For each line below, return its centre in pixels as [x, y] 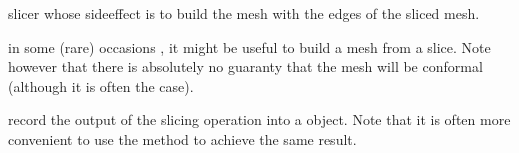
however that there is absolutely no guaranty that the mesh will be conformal [245, 66]
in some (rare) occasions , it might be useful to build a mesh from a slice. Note [249, 46]
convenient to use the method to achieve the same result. [182, 138]
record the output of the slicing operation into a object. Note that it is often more [259, 119]
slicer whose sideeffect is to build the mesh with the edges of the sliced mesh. [244, 13]
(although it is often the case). [101, 85]
